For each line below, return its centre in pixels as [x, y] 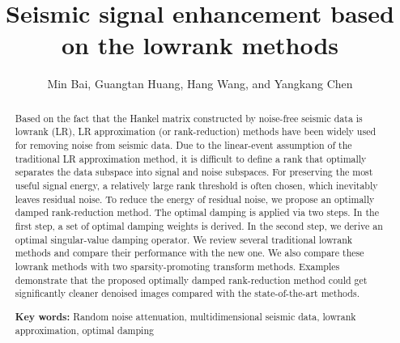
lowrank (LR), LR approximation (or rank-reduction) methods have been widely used [196, 131]
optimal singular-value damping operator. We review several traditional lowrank [184, 239]
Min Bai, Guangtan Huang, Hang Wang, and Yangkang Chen [200, 84]
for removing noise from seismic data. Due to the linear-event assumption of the [183, 145]
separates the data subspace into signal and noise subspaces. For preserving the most [194, 172]
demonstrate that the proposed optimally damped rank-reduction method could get [191, 279]
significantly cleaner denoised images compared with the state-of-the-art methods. [187, 293]
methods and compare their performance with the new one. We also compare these [189, 253]
